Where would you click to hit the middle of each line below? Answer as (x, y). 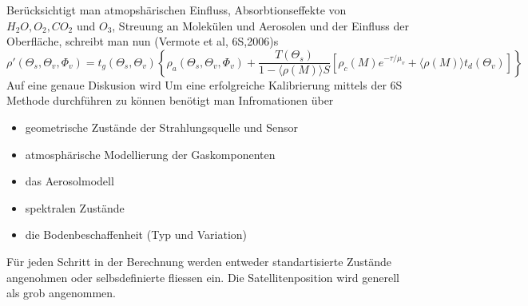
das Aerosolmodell (69, 181)
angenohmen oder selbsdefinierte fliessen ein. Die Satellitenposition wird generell (203, 277)
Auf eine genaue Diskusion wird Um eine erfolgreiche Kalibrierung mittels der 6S (204, 84)
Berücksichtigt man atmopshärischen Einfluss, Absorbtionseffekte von (177, 10)
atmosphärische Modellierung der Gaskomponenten (150, 154)
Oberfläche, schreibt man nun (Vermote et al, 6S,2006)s (143, 41)
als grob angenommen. (62, 293)
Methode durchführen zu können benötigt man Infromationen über (170, 100)
